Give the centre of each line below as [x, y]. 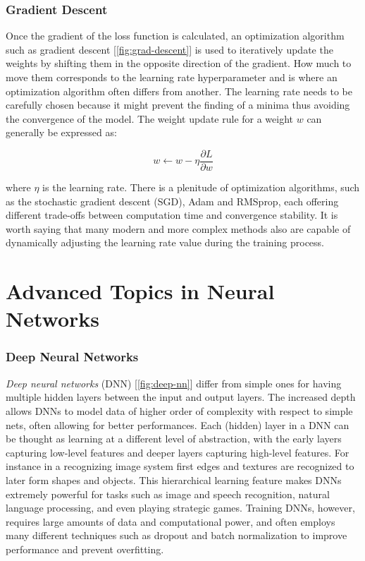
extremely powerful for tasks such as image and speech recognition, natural [168, 494]
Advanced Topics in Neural [140, 291]
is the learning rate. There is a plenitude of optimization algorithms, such [201, 187]
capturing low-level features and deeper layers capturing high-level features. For [178, 452]
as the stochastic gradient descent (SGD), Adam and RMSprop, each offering [172, 201]
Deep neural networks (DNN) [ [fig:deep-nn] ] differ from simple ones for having [174, 383]
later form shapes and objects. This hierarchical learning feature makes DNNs [174, 479]
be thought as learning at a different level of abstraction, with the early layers [174, 439]
